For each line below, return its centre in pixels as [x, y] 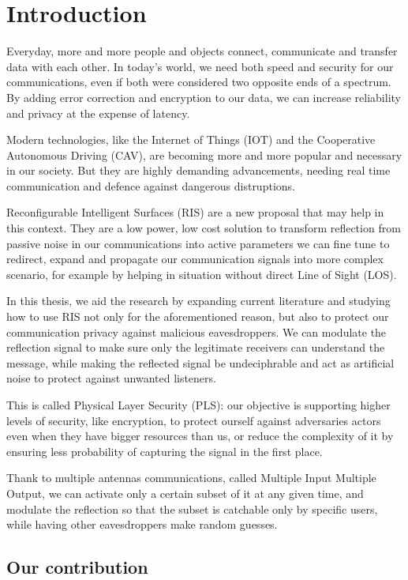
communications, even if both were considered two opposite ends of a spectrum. [199, 82]
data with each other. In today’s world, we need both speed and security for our [200, 66]
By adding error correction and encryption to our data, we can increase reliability [204, 97]
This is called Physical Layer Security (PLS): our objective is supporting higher [198, 405]
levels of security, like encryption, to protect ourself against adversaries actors [194, 420]
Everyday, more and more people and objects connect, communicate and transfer [202, 51]
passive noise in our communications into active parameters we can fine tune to [198, 243]
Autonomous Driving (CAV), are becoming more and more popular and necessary [204, 154]
